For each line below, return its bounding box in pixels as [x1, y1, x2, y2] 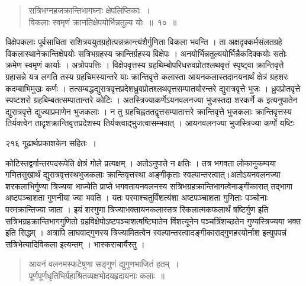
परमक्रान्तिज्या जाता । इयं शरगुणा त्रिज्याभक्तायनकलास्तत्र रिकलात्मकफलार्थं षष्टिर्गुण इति [5, 203, 269, 215]
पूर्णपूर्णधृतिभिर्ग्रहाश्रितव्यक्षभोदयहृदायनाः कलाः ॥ [28, 269, 165, 281]
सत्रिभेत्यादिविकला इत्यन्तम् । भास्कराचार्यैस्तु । [5, 237, 145, 250]
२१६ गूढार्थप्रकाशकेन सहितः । [5, 136, 96, 149]
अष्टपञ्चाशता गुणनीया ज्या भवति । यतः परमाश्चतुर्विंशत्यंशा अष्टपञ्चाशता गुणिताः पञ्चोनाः [5, 191, 268, 204]
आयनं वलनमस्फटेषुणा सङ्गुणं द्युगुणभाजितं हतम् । [28, 258, 179, 270]
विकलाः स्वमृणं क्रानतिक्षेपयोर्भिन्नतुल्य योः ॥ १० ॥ [28, 15, 177, 28]
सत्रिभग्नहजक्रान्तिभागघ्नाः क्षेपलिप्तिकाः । [28, 4, 150, 16]
